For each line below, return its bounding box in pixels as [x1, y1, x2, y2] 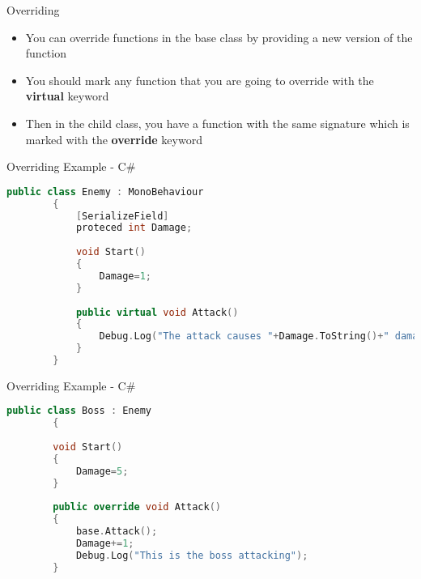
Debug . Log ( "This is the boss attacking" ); [75, 549, 308, 561]
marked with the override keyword [25, 130, 202, 147]
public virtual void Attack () [75, 306, 239, 318]
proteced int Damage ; [75, 222, 193, 234]
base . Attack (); [75, 526, 158, 538]
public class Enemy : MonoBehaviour [6, 185, 204, 198]
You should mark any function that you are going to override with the [25, 71, 374, 88]
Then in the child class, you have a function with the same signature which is [25, 114, 410, 131]
